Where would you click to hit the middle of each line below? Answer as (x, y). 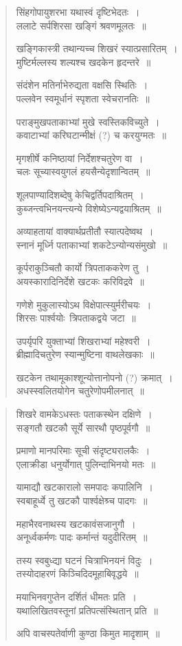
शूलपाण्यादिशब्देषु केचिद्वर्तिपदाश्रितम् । (80, 194)
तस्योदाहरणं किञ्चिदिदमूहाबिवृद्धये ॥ (77, 573)
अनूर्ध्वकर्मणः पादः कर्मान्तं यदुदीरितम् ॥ (82, 537)
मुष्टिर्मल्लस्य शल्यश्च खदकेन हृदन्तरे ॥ (83, 62)
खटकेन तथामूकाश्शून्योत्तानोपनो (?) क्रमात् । (94, 377)
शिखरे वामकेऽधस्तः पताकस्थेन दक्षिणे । (84, 414)
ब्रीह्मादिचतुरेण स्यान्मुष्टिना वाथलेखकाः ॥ (85, 354)
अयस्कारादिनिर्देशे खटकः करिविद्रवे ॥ (80, 281)
